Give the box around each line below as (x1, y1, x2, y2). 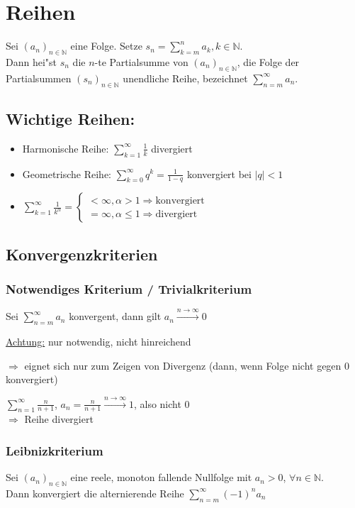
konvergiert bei (186, 166, 252, 181)
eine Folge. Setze (70, 38, 142, 53)
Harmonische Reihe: (22, 140, 109, 155)
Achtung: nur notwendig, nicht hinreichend (6, 333, 191, 348)
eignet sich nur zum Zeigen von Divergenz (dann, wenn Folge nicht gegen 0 (24, 358, 350, 372)
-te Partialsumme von (94, 54, 188, 69)
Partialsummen (6, 70, 72, 85)
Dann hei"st (6, 54, 57, 69)
